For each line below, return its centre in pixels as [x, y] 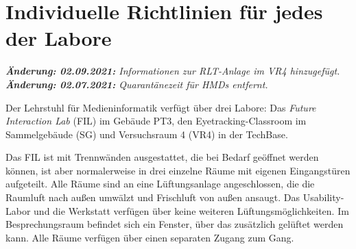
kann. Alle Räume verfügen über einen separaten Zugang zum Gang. [150, 237]
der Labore [59, 38]
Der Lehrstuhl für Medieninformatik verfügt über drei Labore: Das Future [161, 107]
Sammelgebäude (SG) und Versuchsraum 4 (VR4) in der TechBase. [147, 134]
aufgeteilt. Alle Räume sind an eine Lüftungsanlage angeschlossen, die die [160, 184]
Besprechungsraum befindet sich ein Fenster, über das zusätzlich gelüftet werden [175, 224]
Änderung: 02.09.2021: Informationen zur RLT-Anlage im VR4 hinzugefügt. [173, 71]
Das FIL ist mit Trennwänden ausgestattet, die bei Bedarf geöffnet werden [162, 157]
